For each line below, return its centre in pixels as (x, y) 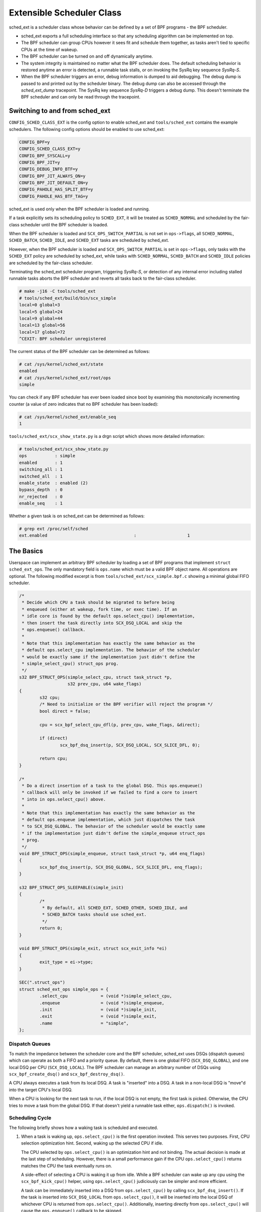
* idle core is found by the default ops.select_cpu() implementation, (109, 616)
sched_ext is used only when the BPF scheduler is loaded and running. (79, 209)
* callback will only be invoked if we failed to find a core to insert (110, 792)
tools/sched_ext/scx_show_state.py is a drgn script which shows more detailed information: (107, 436)
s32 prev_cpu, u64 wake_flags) (105, 684)
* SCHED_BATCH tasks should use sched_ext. (94, 915)
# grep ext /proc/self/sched (54, 529)
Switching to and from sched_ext (60, 111)
